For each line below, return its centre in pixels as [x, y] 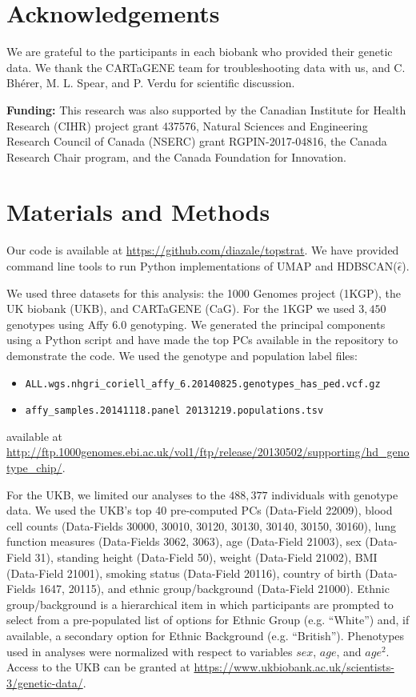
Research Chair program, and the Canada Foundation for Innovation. [176, 156]
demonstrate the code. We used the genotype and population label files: [182, 355]
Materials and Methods [138, 212]
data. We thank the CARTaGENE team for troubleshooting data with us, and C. [206, 67]
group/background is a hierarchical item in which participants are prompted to [200, 604]
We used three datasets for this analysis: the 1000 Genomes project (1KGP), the [204, 292]
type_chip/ [34, 468]
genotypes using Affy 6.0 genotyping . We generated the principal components [196, 324]
